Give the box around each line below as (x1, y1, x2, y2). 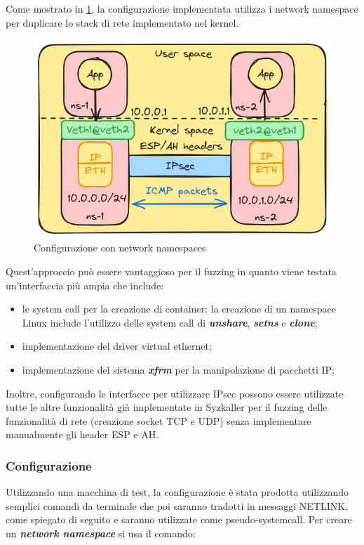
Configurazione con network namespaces (34, 240, 206, 255)
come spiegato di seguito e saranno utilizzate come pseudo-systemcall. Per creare (6, 512, 352, 527)
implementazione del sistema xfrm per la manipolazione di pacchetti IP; (22, 362, 335, 376)
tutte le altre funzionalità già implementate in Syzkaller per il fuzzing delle (6, 400, 328, 414)
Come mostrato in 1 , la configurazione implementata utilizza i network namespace (6, 1, 358, 15)
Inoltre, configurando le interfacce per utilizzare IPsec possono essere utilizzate (6, 386, 344, 400)
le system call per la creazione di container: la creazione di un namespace (22, 301, 336, 316)
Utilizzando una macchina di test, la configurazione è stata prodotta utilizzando (6, 485, 349, 499)
